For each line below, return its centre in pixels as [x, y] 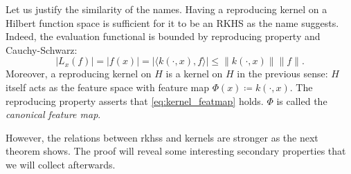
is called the [302, 100]
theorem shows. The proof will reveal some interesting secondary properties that [176, 151]
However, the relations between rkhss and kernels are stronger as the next [162, 137]
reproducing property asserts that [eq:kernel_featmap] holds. [135, 100]
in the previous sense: [282, 74]
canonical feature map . [53, 114]
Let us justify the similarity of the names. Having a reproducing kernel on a [166, 9]
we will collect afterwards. [61, 164]
